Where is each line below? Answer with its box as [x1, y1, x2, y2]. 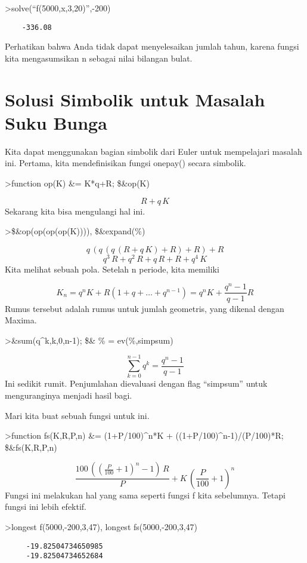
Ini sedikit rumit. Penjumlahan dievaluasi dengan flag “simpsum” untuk [5, 377, 268, 390]
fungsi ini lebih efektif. [5, 500, 87, 513]
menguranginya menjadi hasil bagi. [5, 389, 132, 402]
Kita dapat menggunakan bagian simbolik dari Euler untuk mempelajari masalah [5, 145, 302, 157]
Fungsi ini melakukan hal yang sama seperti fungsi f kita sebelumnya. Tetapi [5, 488, 286, 501]
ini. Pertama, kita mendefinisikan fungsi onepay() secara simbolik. [5, 157, 246, 169]
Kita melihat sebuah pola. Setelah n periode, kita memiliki [5, 262, 219, 275]
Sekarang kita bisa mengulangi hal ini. [5, 204, 145, 217]
